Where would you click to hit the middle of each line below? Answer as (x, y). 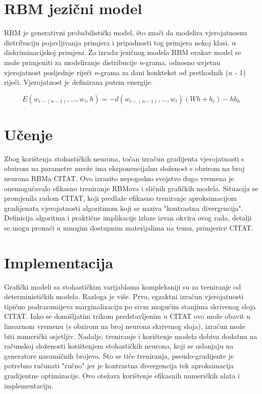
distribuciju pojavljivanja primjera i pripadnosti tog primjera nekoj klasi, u (120, 42)
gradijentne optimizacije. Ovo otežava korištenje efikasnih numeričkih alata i (122, 376)
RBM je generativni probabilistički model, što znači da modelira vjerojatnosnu (126, 33)
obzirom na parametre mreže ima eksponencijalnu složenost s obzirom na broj (124, 168)
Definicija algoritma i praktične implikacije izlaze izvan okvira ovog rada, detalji (128, 218)
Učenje (29, 134)
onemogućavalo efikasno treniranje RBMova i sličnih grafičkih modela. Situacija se (131, 188)
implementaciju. (29, 385)
